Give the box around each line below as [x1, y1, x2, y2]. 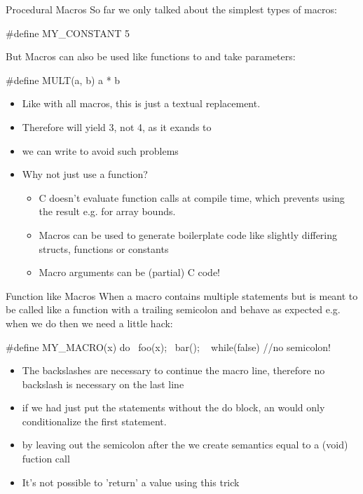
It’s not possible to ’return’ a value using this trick [22, 474, 240, 489]
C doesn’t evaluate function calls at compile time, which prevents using [39, 190, 345, 205]
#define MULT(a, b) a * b [6, 72, 121, 87]
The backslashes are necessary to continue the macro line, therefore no [22, 363, 325, 378]
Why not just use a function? [22, 167, 148, 181]
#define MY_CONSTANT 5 [6, 25, 130, 40]
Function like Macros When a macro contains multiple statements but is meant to [6, 288, 358, 303]
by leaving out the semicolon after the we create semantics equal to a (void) [22, 437, 348, 452]
